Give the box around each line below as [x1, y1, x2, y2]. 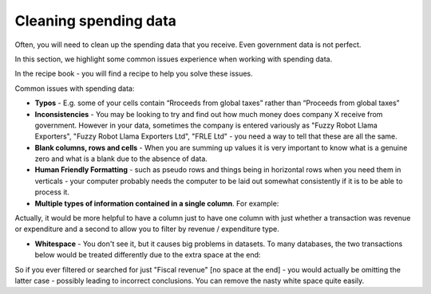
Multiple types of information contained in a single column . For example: [34, 198, 279, 208]
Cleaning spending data [14, 12, 177, 29]
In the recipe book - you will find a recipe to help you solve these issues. [14, 69, 253, 79]
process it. [34, 187, 69, 197]
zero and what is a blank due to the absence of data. [34, 154, 208, 163]
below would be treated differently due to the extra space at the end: [34, 250, 261, 260]
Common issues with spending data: [14, 84, 135, 93]
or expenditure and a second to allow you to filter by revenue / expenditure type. [14, 224, 279, 234]
